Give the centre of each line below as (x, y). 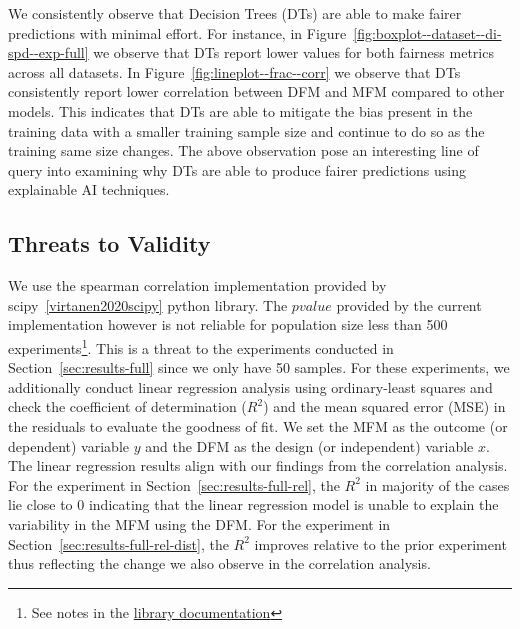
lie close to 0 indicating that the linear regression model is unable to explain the (253, 504)
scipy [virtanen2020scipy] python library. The (148, 304)
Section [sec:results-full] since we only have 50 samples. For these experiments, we (259, 367)
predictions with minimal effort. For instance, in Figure (177, 32)
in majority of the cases (437, 484)
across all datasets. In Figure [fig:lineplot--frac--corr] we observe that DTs (234, 71)
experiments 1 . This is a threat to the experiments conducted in (201, 346)
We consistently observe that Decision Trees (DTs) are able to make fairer (235, 13)
